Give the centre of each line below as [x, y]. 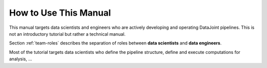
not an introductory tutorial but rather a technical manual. [67, 34]
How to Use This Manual [60, 13]
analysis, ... [21, 59]
